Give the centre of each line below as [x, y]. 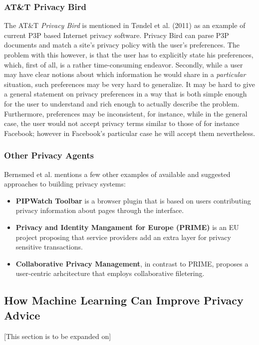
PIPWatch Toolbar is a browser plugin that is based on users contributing [133, 200]
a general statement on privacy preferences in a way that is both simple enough [126, 94]
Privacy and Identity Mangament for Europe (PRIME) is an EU [127, 227]
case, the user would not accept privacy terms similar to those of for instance [122, 123]
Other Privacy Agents [49, 155]
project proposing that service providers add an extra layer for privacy [123, 237]
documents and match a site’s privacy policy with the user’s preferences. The [122, 45]
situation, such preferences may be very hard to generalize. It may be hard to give [129, 84]
